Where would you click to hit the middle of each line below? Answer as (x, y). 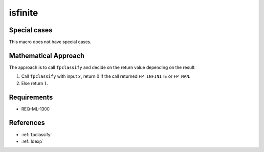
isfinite (23, 13)
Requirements (31, 97)
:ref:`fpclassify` (37, 134)
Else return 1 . (35, 83)
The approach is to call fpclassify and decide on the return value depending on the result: (102, 67)
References (27, 123)
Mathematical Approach (47, 55)
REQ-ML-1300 (35, 109)
